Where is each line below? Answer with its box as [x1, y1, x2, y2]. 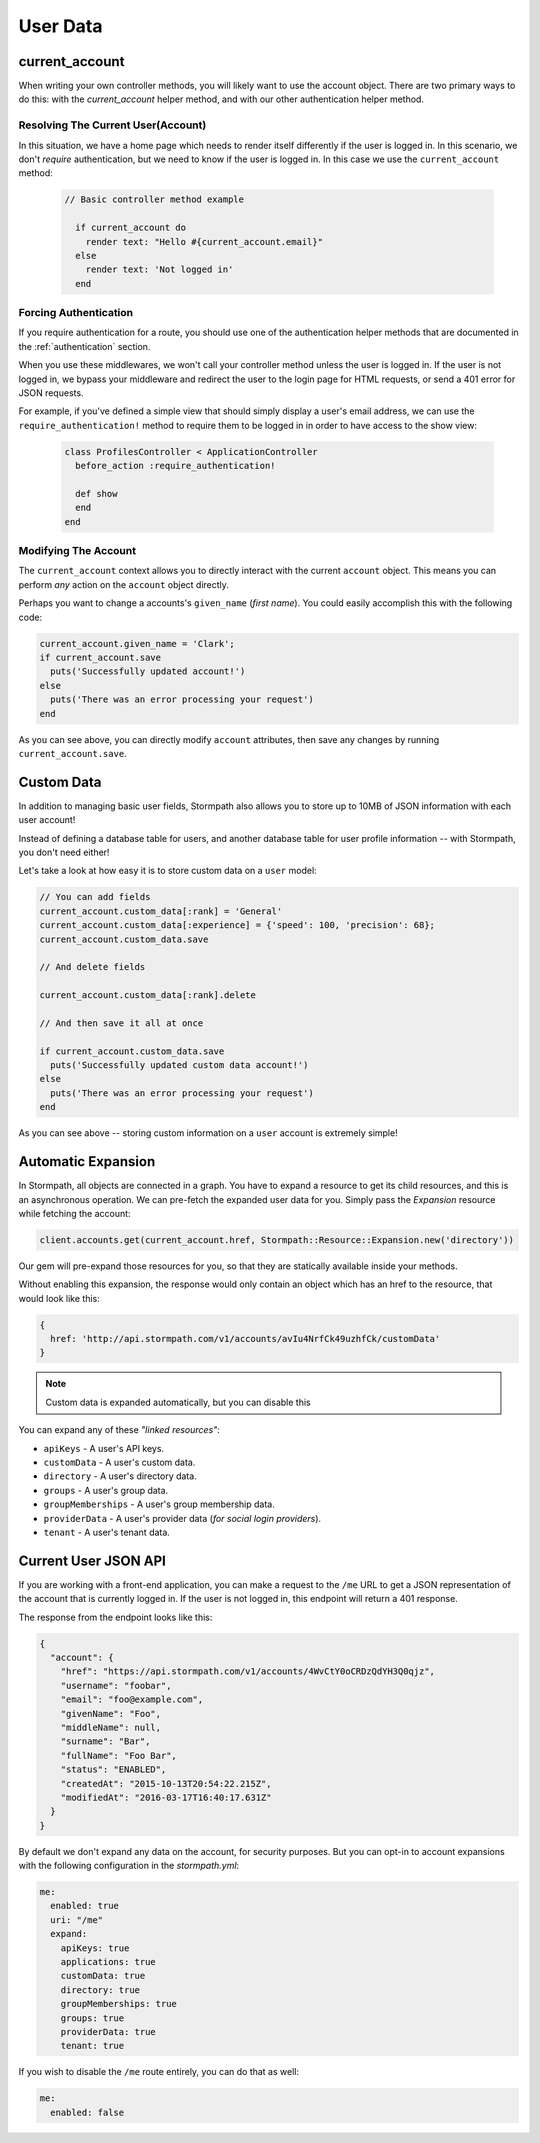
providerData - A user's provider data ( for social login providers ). [43, 1512, 322, 1524]
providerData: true [60, 2026, 157, 2037]
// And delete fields [39, 961, 146, 973]
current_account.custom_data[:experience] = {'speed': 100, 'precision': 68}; [39, 920, 435, 931]
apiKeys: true [60, 1942, 130, 1954]
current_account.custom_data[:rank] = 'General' [39, 905, 283, 917]
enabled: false [50, 2106, 125, 2118]
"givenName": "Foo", [60, 1708, 162, 1719]
